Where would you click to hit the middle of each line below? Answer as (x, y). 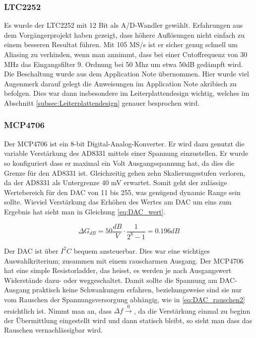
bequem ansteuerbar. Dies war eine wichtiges (142, 250)
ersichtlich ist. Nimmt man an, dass (58, 310)
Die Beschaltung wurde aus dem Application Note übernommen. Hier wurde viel (127, 74)
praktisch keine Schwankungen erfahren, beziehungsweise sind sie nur (137, 290)
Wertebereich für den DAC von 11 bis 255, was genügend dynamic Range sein (122, 192)
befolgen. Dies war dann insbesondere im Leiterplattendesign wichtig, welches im (127, 93)
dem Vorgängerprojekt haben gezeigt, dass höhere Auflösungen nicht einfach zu (124, 34)
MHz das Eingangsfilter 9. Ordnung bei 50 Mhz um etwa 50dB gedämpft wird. (124, 64)
